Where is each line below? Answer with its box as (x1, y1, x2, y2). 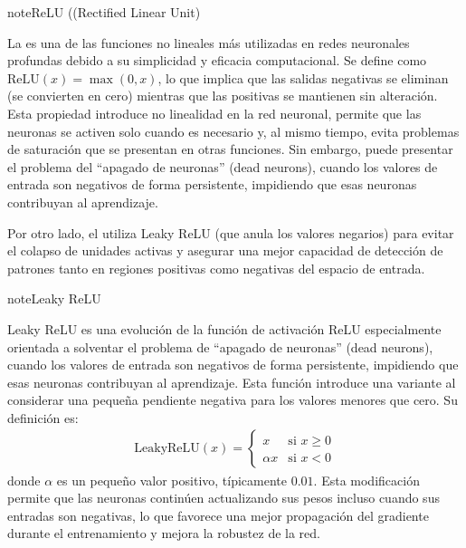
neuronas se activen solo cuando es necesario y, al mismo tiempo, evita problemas (7, 121, 460, 140)
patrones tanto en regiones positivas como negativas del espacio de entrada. (7, 258, 425, 277)
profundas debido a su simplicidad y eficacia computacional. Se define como (7, 51, 427, 70)
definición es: (7, 408, 79, 427)
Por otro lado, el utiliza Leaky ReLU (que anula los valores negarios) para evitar (7, 223, 454, 242)
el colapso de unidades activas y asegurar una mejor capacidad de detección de (7, 241, 443, 260)
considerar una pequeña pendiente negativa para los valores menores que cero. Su (7, 390, 458, 409)
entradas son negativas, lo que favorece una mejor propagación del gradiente (7, 505, 429, 524)
